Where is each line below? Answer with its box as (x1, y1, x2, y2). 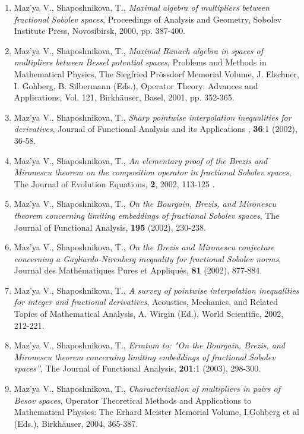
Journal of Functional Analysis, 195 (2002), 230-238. (14, 221, 206, 233)
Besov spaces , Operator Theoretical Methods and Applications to (14, 394, 252, 406)
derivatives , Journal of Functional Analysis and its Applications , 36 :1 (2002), (14, 122, 297, 135)
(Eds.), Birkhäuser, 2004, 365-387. (14, 417, 138, 429)
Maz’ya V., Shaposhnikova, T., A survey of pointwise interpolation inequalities (14, 284, 299, 296)
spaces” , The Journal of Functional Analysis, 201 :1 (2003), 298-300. (14, 362, 261, 375)
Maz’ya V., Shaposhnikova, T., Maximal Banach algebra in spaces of (14, 44, 264, 56)
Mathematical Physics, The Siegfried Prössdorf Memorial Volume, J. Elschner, (14, 67, 299, 80)
